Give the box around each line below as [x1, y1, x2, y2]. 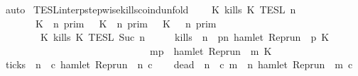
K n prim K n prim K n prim [35, 15, 217, 30]
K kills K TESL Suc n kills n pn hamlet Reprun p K [40, 30, 330, 44]
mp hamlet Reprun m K [149, 43, 272, 58]
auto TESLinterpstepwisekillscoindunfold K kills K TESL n [5, 2, 296, 16]
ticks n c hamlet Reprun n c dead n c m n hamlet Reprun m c [5, 57, 353, 72]
